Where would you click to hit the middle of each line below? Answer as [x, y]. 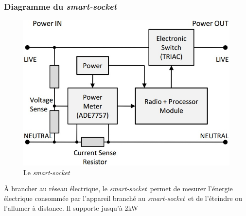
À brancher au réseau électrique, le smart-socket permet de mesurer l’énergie [118, 189]
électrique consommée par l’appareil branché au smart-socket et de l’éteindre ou [123, 198]
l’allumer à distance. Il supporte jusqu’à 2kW [71, 207]
